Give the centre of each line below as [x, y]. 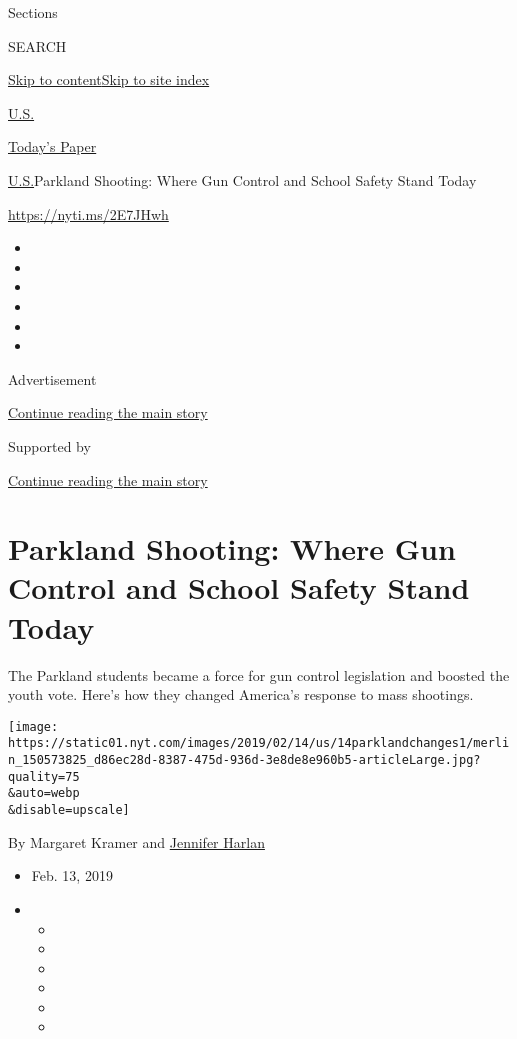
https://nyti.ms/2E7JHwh [88, 213]
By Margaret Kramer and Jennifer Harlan [136, 841]
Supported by [49, 445]
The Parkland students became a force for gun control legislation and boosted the [259, 674]
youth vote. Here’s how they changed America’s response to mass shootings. [241, 694]
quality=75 [44, 776]
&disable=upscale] [69, 810]
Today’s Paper [52, 146]
